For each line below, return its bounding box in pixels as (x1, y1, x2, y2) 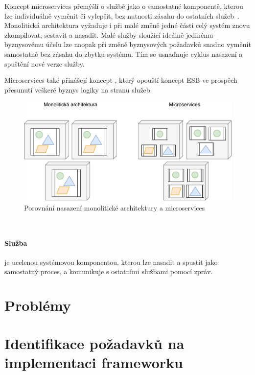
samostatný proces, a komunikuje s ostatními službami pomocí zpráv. (4, 266, 213, 277)
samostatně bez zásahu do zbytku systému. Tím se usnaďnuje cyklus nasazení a (4, 48, 243, 59)
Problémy (4, 295, 71, 315)
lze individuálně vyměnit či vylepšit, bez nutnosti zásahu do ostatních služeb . (4, 10, 239, 21)
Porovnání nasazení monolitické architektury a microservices (24, 202, 205, 212)
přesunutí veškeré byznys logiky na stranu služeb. (4, 84, 152, 94)
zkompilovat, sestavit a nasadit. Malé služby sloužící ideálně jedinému (4, 29, 213, 40)
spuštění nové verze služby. (4, 58, 85, 69)
